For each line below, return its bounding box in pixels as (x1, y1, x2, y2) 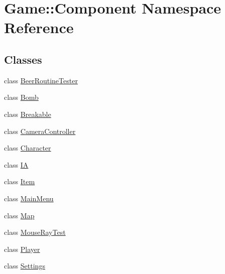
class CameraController (4, 125, 76, 136)
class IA (4, 159, 29, 170)
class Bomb (4, 92, 39, 102)
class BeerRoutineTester (4, 75, 78, 85)
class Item (4, 176, 35, 187)
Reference (4, 17, 74, 38)
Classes (4, 51, 42, 67)
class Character (4, 143, 51, 153)
